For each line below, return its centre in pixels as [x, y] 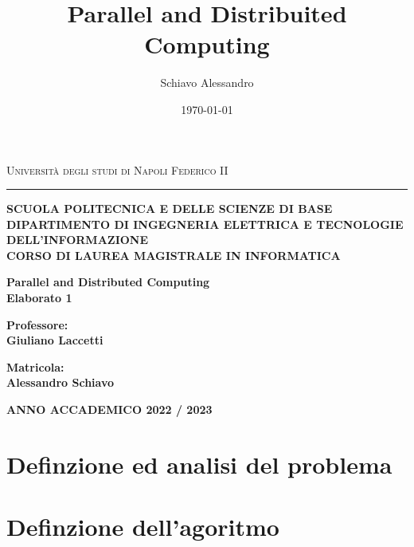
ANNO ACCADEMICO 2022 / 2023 [109, 409]
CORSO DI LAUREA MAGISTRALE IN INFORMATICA [174, 255]
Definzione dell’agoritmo [143, 527]
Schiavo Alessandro [207, 83]
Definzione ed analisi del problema [199, 464]
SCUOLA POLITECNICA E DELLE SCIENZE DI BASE [170, 209]
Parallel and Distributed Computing [108, 282]
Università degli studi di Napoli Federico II [117, 169]
